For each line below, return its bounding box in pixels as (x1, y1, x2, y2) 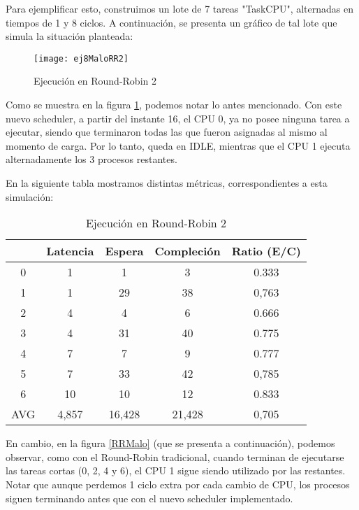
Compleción (154, 243, 221, 260)
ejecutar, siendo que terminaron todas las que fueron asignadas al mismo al (6, 125, 328, 139)
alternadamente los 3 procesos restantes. (6, 152, 177, 167)
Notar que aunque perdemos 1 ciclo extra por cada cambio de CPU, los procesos (6, 476, 350, 491)
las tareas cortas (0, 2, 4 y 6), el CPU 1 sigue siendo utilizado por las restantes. (6, 463, 346, 478)
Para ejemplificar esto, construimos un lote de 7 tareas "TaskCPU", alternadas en (6, 1, 353, 15)
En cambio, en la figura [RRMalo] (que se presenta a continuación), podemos (6, 436, 335, 451)
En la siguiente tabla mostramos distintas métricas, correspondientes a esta (6, 176, 328, 190)
